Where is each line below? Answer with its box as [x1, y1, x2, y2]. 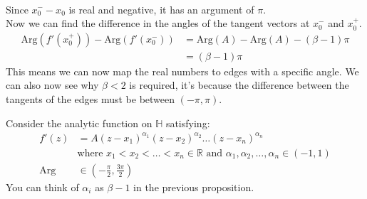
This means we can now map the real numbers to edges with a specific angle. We [6, 63, 359, 78]
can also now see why [6, 77, 99, 92]
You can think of [6, 179, 79, 194]
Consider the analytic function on [6, 115, 153, 130]
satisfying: [165, 115, 210, 130]
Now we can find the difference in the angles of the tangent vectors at [6, 16, 310, 31]
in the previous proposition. [133, 179, 254, 194]
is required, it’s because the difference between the [129, 77, 349, 92]
